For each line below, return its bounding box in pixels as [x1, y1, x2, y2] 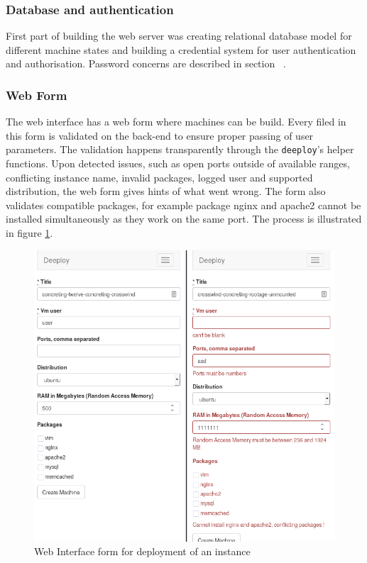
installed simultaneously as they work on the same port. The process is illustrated [6, 211, 362, 226]
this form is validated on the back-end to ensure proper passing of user [6, 128, 314, 143]
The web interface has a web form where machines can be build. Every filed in [6, 114, 346, 129]
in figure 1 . [6, 225, 53, 240]
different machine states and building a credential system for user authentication [6, 42, 356, 57]
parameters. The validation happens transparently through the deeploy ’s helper [6, 142, 354, 157]
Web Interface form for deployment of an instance [34, 544, 251, 559]
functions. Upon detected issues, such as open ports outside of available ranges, [6, 156, 350, 171]
